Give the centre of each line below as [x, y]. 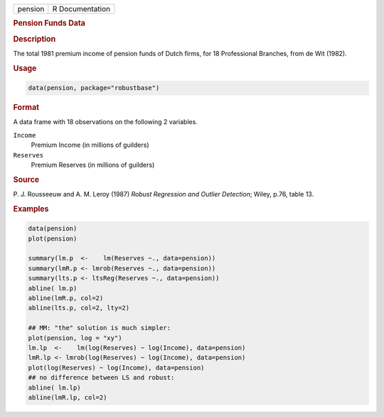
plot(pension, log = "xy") [75, 338]
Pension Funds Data [49, 23]
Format [26, 108]
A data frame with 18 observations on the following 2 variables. [106, 122]
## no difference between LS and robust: [101, 378]
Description [34, 39]
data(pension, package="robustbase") [94, 88]
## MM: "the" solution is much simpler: [99, 328]
